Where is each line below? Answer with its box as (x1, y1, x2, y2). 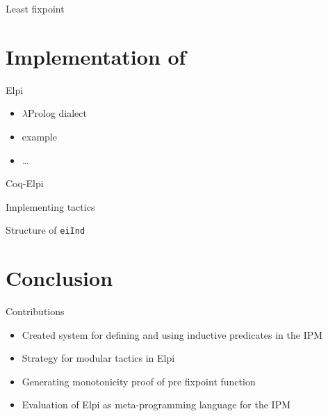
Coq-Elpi (6, 176, 44, 191)
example (22, 129, 57, 143)
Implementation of (6, 42, 186, 70)
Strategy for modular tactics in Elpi (22, 351, 175, 365)
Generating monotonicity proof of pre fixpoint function (22, 374, 256, 388)
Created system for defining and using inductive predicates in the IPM (22, 327, 323, 342)
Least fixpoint (6, 1, 65, 15)
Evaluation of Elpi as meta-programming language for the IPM (22, 397, 290, 412)
